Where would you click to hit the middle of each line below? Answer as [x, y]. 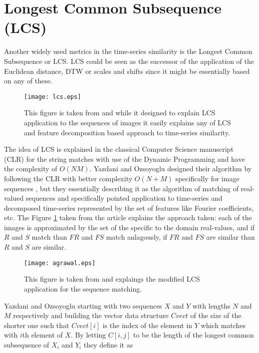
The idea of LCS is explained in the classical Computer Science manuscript [119, 149]
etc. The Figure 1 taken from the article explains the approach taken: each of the [128, 217]
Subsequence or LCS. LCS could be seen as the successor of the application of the [129, 61]
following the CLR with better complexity [68, 178]
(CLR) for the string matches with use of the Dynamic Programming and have [125, 159]
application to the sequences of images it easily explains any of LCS [128, 122]
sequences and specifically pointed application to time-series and [124, 198]
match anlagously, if [136, 237]
